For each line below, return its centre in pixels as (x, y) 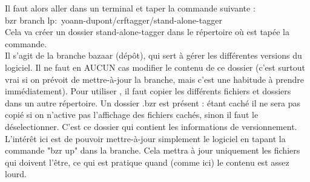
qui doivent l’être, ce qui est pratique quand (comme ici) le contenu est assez (147, 162)
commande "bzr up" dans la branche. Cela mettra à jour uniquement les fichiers (153, 150)
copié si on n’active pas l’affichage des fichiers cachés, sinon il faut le (132, 115)
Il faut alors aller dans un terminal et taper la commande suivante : (130, 8)
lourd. (16, 174)
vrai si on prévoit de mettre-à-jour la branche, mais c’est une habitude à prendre (155, 79)
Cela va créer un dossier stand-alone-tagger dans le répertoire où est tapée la (147, 32)
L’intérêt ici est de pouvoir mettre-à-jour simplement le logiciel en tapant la (145, 138)
